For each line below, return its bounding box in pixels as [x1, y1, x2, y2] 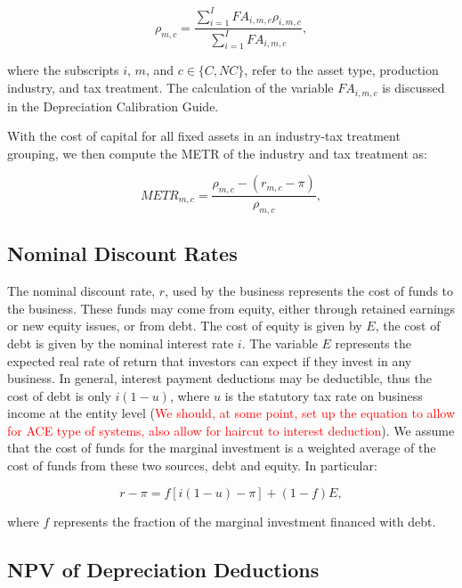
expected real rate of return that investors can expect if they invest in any [7, 351, 412, 370]
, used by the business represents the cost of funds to [165, 282, 454, 300]
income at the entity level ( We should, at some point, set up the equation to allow [7, 404, 456, 422]
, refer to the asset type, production [244, 61, 439, 79]
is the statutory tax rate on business [224, 386, 423, 404]
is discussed [382, 78, 445, 97]
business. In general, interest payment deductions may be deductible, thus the [7, 369, 432, 388]
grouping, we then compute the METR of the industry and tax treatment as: [7, 143, 428, 162]
